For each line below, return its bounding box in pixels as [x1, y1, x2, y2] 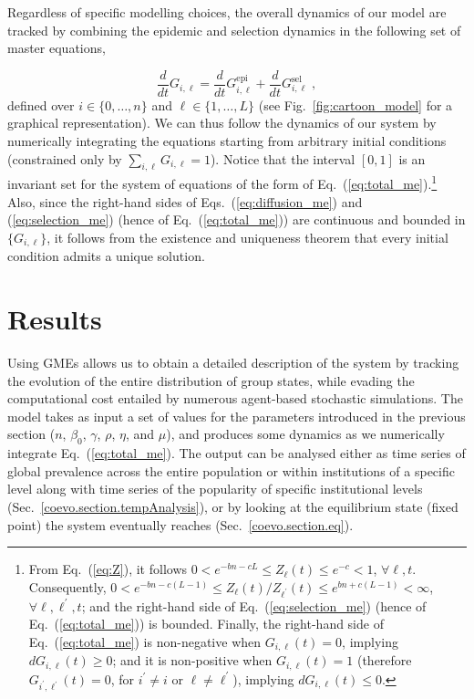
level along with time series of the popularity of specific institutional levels [7, 479, 423, 498]
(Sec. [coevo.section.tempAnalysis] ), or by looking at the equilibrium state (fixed [7, 496, 459, 516]
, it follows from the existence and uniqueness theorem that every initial [46, 227, 448, 246]
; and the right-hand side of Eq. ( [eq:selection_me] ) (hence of [81, 596, 427, 615]
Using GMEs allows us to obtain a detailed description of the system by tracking [7, 353, 459, 372]
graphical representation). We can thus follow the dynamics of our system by [7, 113, 437, 132]
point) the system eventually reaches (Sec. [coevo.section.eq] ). [7, 515, 354, 534]
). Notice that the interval [210, 149, 355, 168]
